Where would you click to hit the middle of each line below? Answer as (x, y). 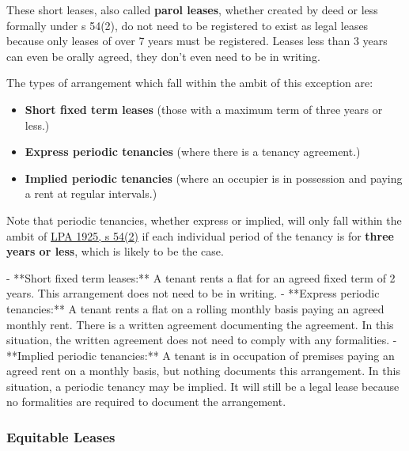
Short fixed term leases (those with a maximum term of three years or (204, 109)
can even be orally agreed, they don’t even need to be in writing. (163, 56)
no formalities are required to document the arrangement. (146, 402)
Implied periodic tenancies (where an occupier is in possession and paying (214, 178)
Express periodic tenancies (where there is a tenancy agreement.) (193, 152)
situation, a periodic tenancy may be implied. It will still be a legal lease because (203, 386)
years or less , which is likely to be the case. (115, 251)
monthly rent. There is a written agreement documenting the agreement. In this (200, 324)
